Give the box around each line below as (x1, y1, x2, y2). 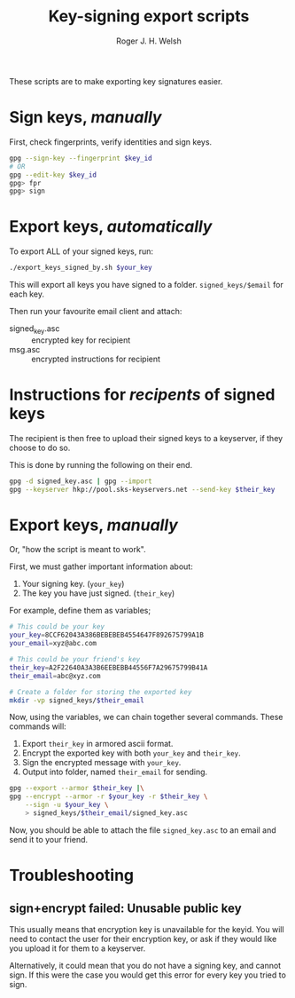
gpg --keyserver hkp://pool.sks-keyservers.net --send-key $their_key (9, 485, 276, 494)
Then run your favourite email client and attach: (9, 306, 182, 317)
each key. (9, 289, 44, 299)
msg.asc (9, 344, 41, 354)
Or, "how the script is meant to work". (9, 544, 146, 555)
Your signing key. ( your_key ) (21, 579, 125, 590)
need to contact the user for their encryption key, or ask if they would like (9, 933, 277, 944)
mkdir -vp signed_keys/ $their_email (9, 695, 144, 705)
